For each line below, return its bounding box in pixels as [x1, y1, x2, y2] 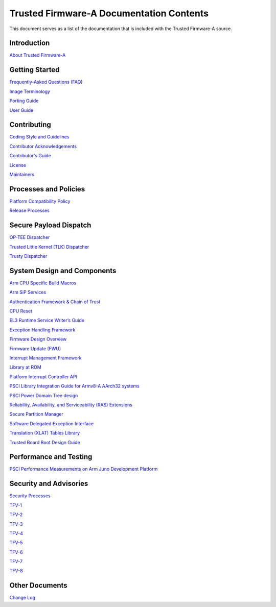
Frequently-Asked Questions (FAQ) [9, 79, 83, 85]
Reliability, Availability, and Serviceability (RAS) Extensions [9, 401, 133, 408]
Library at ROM [9, 364, 42, 370]
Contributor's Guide [9, 153, 51, 159]
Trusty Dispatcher [9, 253, 48, 259]
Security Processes [9, 493, 51, 499]
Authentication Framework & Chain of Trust [9, 299, 101, 305]
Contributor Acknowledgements [9, 143, 77, 149]
